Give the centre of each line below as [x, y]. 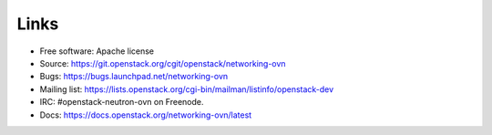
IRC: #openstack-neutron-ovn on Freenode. [122, 102]
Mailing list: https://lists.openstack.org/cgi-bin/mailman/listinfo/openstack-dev [187, 89]
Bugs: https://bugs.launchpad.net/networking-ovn [134, 77]
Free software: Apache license [97, 51]
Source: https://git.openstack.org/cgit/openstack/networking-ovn [163, 63]
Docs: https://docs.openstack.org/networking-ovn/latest [146, 115]
